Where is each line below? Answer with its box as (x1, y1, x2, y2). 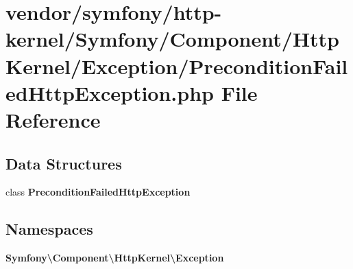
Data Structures (5, 152, 122, 174)
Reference (5, 105, 101, 133)
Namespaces (5, 218, 93, 239)
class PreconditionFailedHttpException (5, 185, 191, 199)
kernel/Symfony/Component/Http (5, 25, 340, 53)
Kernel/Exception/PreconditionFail (5, 51, 348, 80)
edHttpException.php (5, 78, 214, 106)
